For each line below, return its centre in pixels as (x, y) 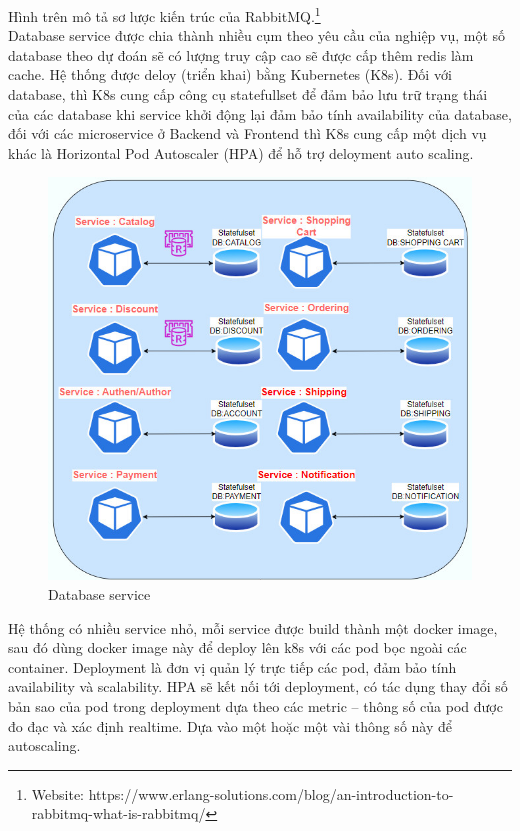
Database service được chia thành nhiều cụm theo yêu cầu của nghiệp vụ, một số (257, 35)
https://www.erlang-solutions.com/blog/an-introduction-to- (271, 793)
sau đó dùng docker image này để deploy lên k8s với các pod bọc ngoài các (237, 647)
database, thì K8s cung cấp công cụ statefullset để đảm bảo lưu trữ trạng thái (248, 94)
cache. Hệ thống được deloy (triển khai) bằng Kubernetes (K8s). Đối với (230, 74)
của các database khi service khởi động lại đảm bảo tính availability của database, (260, 113)
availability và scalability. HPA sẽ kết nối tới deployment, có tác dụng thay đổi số (258, 686)
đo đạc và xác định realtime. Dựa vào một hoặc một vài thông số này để (230, 725)
